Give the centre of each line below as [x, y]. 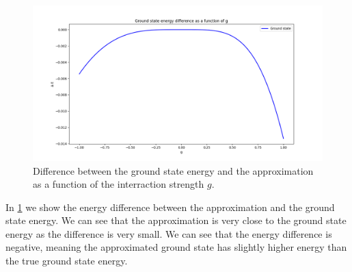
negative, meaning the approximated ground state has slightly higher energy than [176, 247]
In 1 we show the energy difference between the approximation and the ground [170, 207]
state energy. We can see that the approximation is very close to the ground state [176, 220]
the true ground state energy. [67, 261]
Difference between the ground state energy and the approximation [173, 170]
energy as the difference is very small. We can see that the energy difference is [169, 233]
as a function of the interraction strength [119, 184]
